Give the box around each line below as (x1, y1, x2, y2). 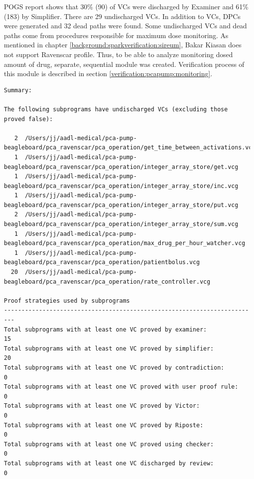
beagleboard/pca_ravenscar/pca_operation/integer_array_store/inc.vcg (4, 182, 238, 189)
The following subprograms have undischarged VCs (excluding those (4, 105, 228, 113)
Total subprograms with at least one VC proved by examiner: (4, 326, 207, 333)
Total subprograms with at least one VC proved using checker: (4, 440, 214, 448)
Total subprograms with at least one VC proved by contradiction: (4, 364, 225, 371)
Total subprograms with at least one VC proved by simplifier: (4, 345, 214, 352)
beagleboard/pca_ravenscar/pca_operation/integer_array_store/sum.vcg (4, 221, 238, 228)
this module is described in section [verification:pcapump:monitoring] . (4, 68, 212, 79)
